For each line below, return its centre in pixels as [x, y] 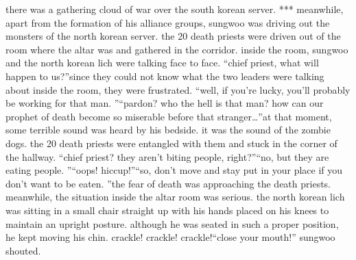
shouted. [23, 250]
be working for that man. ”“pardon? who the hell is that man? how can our [165, 103]
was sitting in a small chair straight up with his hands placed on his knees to [167, 210]
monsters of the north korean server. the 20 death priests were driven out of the [173, 36]
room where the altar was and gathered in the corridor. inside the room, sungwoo [177, 49]
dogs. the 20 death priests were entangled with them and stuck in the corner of [171, 143]
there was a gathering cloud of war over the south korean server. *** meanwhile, [175, 9]
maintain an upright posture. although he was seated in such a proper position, [172, 223]
